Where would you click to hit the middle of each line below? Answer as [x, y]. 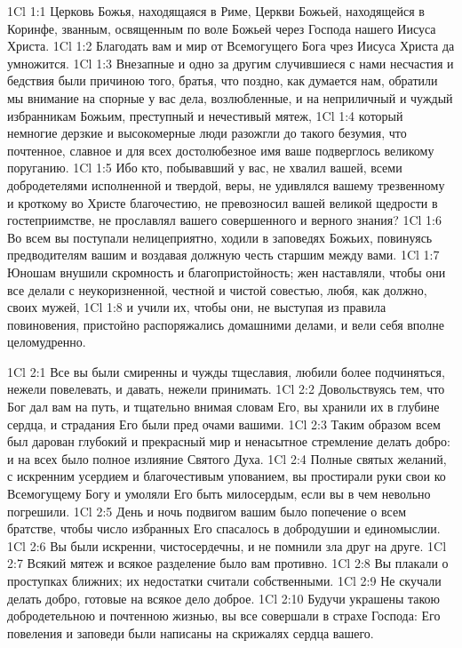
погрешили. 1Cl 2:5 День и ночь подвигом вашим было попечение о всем [207, 511]
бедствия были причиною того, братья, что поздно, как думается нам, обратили [223, 80]
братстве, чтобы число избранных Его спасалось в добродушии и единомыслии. [224, 528]
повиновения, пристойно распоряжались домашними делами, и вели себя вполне [226, 324]
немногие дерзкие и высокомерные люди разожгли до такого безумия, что [207, 133]
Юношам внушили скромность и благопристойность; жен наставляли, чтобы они [227, 272]
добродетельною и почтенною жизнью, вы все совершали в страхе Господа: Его [224, 616]
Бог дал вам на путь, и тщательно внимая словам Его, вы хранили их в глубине [223, 407]
